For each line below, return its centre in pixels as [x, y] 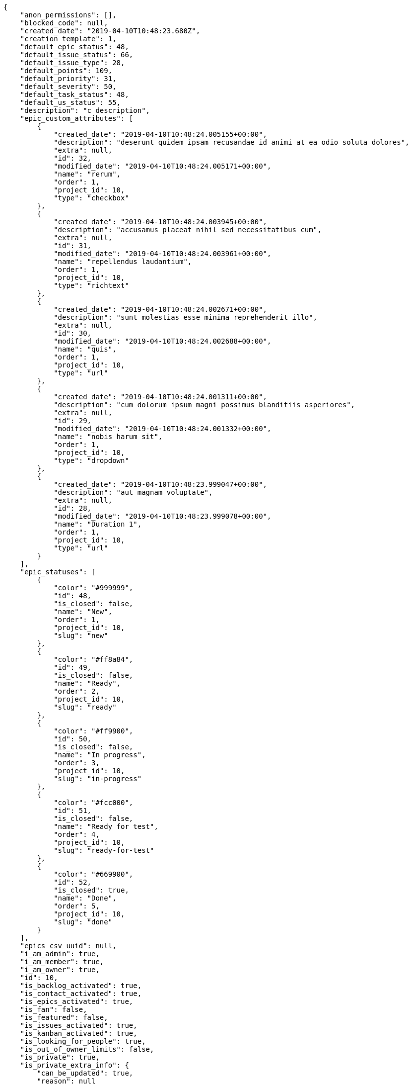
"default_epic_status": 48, [74, 47]
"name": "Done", [85, 898]
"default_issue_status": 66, [77, 55]
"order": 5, [77, 906]
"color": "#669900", [94, 874]
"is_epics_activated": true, [77, 1001]
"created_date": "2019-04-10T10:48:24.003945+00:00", [161, 222]
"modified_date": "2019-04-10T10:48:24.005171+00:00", [163, 166]
